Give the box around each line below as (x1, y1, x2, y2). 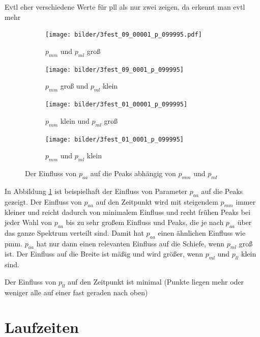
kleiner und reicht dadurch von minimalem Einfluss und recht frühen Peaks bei (5, 207, 251, 217)
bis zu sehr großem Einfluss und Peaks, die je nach (66, 216, 224, 227)
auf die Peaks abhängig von (90, 168, 176, 178)
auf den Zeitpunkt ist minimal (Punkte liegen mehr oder (68, 276, 244, 287)
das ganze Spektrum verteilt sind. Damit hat (5, 227, 144, 238)
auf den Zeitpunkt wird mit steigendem (96, 196, 218, 207)
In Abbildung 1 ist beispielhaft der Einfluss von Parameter (5, 185, 188, 196)
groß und (60, 80, 89, 91)
